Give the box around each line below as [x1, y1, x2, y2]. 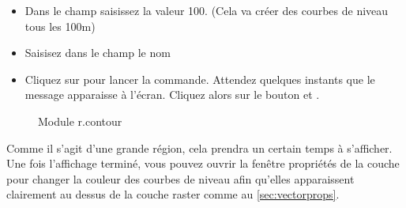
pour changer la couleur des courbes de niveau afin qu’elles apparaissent [6, 170, 355, 187]
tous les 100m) [24, 17, 96, 34]
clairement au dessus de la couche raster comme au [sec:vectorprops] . [6, 186, 340, 202]
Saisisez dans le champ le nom [24, 44, 171, 61]
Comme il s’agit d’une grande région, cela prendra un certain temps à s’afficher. [6, 139, 393, 156]
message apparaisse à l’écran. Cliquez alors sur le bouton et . [24, 86, 320, 103]
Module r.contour [38, 112, 122, 129]
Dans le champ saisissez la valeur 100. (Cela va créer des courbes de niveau [24, 2, 389, 18]
